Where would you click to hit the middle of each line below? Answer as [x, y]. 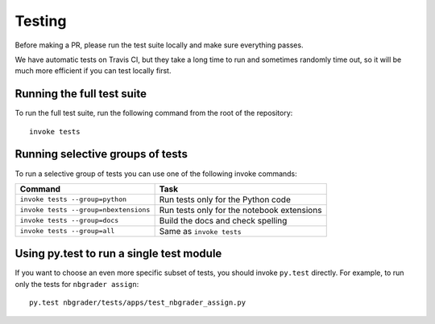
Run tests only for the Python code [225, 199]
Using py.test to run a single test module [118, 254]
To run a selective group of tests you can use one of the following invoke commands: [156, 174]
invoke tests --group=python [73, 200]
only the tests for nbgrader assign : [77, 284]
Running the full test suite [81, 94]
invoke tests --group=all [67, 231]
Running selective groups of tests [101, 154]
